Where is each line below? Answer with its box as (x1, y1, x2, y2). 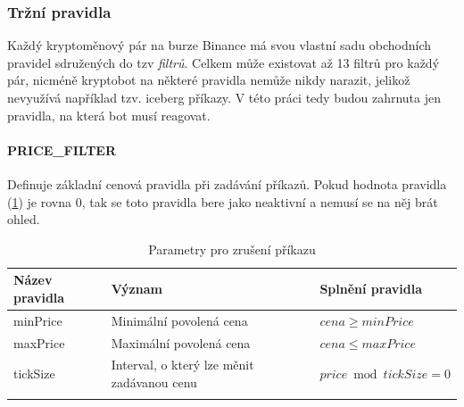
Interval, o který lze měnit (111, 355, 254, 374)
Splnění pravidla (319, 279, 422, 298)
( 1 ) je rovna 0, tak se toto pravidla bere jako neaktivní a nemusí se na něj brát (7, 192, 438, 211)
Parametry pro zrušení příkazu (148, 239, 316, 258)
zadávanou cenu (111, 373, 197, 392)
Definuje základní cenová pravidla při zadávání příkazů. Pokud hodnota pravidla (7, 174, 447, 193)
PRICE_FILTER (7, 140, 117, 159)
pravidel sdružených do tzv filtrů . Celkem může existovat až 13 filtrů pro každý (7, 53, 440, 71)
